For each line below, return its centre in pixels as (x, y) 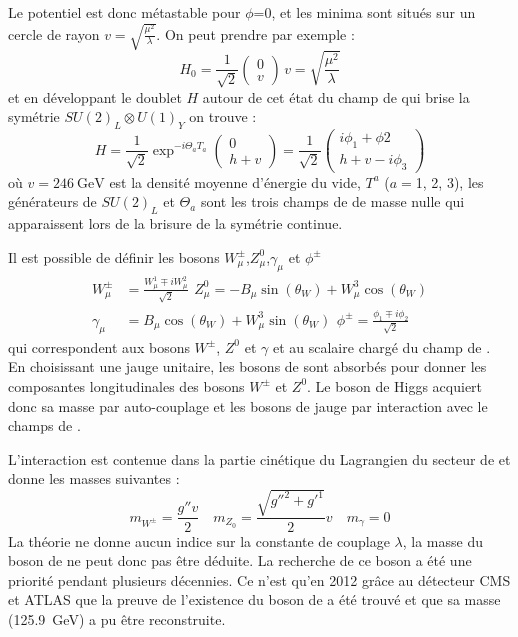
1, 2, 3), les (449, 181)
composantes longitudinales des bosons (126, 385)
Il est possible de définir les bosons (114, 256)
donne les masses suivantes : (94, 478)
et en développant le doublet (95, 96)
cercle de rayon (54, 33)
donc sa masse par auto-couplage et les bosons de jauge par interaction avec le (248, 405)
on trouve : (223, 116)
